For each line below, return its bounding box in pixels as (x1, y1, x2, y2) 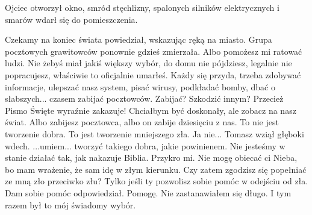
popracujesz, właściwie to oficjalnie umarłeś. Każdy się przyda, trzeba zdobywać (5, 68, 301, 81)
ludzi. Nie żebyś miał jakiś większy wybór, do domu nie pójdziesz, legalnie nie (5, 57, 292, 69)
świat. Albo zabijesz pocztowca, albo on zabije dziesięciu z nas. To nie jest (5, 116, 279, 128)
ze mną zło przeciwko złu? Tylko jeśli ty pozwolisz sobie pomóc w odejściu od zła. (5, 175, 308, 187)
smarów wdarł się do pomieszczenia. (5, 13, 138, 25)
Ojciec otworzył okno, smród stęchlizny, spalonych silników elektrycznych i (5, 1, 279, 13)
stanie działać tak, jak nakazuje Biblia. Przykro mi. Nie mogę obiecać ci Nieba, (5, 151, 298, 164)
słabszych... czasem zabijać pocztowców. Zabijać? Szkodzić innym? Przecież (5, 92, 284, 105)
